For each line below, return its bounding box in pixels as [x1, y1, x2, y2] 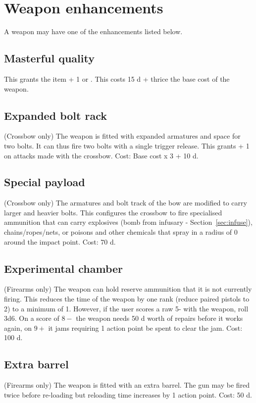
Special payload [4, 174, 85, 190]
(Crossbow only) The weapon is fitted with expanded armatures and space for [4, 131, 241, 141]
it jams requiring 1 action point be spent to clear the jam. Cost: [48, 322, 243, 333]
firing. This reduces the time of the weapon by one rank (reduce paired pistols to [4, 294, 250, 304]
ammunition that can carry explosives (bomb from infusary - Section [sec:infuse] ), [4, 217, 253, 227]
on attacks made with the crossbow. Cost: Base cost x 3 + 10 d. [4, 150, 199, 160]
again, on [4, 322, 32, 333]
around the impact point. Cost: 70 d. [4, 236, 116, 247]
